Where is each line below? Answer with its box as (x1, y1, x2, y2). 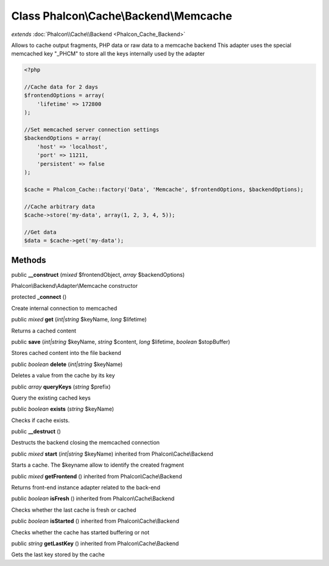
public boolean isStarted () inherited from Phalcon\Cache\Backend (11, 517, 180, 525)
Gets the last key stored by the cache (11, 551, 105, 558)
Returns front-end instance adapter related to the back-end (11, 484, 161, 491)
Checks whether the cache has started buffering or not (11, 528, 149, 536)
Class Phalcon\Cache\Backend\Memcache (11, 9, 233, 23)
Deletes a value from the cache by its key (11, 372, 115, 379)
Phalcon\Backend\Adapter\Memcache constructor (11, 282, 138, 290)
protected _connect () (11, 293, 67, 301)
